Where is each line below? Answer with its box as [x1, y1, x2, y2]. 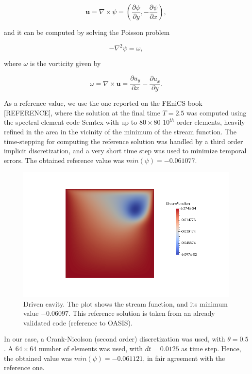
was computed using [186, 107, 247, 117]
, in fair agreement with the [143, 353, 225, 363]
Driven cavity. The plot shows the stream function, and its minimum [23, 298, 228, 309]
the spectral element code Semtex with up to [4, 117, 137, 127]
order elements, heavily [176, 117, 245, 127]
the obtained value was [4, 353, 72, 363]
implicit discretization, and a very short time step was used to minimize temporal [4, 146, 247, 156]
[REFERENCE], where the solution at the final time [4, 107, 160, 117]
